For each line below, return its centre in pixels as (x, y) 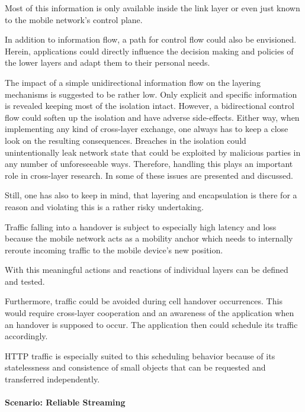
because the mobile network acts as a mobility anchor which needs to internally (149, 238)
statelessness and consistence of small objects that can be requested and (135, 367)
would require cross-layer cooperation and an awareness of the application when (150, 313)
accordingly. (26, 336)
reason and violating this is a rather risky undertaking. (104, 206)
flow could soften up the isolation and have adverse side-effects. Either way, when (152, 117)
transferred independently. (52, 379)
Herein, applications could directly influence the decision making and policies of (149, 51)
